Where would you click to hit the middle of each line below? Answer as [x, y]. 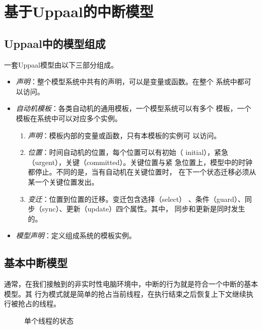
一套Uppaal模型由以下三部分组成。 [61, 64]
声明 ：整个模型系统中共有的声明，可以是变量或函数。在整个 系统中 [126, 81]
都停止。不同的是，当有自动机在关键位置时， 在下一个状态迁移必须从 [142, 172]
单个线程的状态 [49, 320]
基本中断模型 [36, 263]
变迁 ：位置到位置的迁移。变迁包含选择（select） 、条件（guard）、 [136, 199]
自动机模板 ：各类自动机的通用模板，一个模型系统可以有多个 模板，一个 [134, 108]
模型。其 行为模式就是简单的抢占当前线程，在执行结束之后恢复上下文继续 [125, 293]
